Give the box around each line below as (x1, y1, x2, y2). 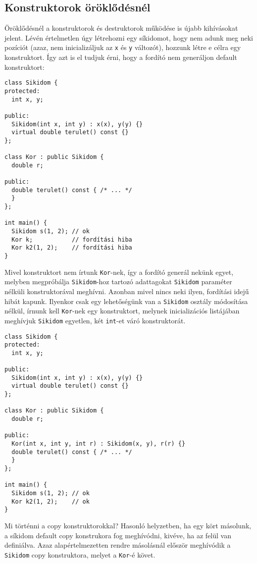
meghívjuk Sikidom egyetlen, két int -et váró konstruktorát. (4, 315, 186, 325)
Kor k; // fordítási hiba (11, 236, 132, 243)
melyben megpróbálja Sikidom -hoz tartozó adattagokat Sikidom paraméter (4, 276, 232, 287)
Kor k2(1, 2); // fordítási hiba (11, 244, 132, 252)
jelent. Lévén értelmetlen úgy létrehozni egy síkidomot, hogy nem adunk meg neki (4, 32, 253, 43)
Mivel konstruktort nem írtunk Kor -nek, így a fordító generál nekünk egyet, (4, 266, 234, 277)
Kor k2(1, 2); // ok (11, 498, 90, 505)
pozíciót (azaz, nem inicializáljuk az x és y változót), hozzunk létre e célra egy (4, 42, 241, 52)
